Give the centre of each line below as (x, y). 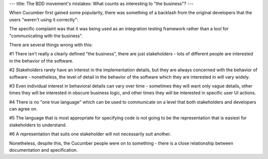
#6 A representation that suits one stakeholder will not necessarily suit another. (90, 134)
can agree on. (23, 109)
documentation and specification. (43, 150)
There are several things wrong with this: (51, 45)
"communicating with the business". (46, 36)
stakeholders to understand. (38, 125)
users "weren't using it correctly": (44, 19)
